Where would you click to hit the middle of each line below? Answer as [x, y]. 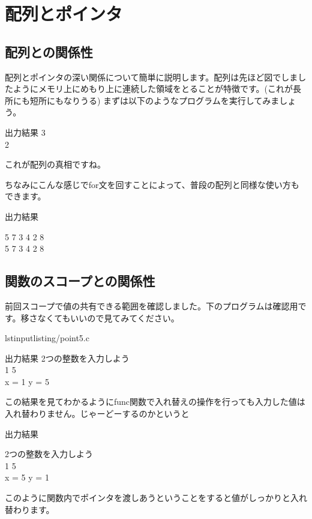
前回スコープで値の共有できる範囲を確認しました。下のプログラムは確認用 [151, 305]
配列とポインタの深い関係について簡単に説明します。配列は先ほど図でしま [151, 77]
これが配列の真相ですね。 [55, 164]
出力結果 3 [25, 132]
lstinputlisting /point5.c [47, 338]
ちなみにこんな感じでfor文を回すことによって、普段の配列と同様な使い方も [152, 184]
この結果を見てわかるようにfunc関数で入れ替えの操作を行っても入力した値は [155, 402]
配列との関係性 [49, 51]
